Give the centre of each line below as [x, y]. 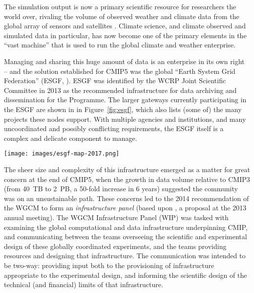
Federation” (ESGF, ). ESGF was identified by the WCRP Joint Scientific [115, 80]
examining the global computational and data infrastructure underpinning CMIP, [126, 227]
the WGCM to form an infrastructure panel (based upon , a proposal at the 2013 [125, 208]
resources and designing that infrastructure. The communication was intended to [125, 256]
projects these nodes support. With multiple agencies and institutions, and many [125, 119]
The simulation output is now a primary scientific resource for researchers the [120, 6]
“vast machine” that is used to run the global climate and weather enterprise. [120, 45]
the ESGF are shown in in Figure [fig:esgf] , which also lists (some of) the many [123, 109]
